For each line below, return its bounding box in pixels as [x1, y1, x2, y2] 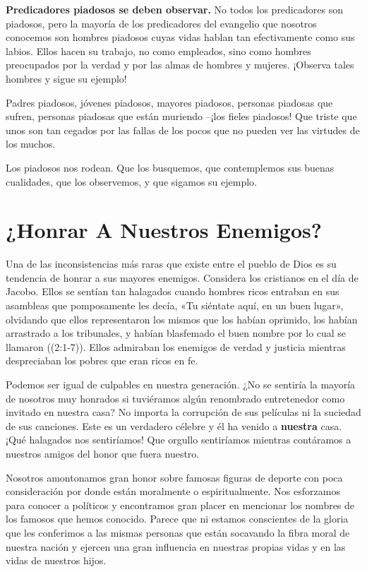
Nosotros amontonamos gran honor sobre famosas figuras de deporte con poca [6, 470, 343, 484]
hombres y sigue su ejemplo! [6, 71, 127, 85]
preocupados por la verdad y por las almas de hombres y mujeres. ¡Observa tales [6, 57, 354, 72]
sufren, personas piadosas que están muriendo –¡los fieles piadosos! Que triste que [6, 109, 357, 124]
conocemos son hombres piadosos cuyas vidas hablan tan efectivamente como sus [6, 30, 355, 44]
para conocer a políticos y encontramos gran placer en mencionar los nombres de [6, 497, 355, 512]
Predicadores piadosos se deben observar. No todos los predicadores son [6, 2, 343, 16]
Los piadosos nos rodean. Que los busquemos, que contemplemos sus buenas [6, 160, 335, 174]
